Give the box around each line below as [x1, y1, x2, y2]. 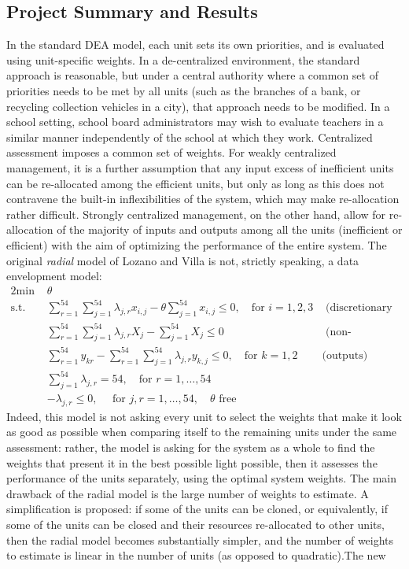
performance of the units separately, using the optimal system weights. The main [6, 470, 397, 486]
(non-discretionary [326, 326, 352, 338]
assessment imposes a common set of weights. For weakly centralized [6, 144, 337, 161]
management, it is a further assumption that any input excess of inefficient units [6, 159, 394, 176]
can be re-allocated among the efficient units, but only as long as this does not [6, 175, 385, 191]
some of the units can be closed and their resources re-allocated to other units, [6, 516, 385, 533]
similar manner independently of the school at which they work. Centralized [6, 128, 373, 145]
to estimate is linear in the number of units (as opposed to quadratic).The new [6, 547, 386, 563]
